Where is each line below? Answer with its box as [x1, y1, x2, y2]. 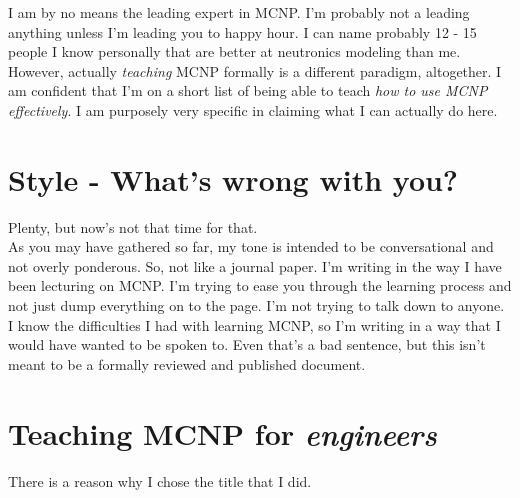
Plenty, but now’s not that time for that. [8, 216, 258, 237]
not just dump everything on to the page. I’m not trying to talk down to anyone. [8, 295, 505, 316]
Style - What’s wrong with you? [8, 158, 459, 199]
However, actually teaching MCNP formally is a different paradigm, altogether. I [8, 60, 502, 81]
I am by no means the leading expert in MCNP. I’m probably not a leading [8, 2, 470, 22]
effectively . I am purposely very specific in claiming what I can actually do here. [8, 99, 498, 120]
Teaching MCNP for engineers [8, 412, 437, 454]
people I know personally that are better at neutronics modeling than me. [8, 41, 461, 62]
